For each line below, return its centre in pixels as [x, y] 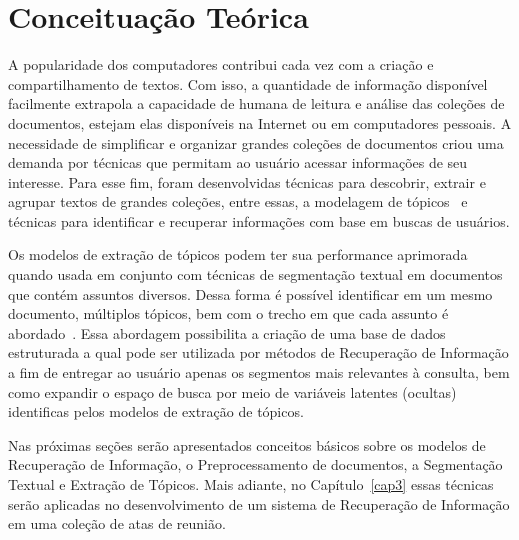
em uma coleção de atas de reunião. [117, 523]
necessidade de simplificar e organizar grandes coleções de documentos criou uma [256, 142]
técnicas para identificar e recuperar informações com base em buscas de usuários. [259, 220]
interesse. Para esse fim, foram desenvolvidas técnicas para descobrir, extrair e [247, 181]
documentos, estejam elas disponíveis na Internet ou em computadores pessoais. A [260, 122]
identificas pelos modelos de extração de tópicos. [156, 411]
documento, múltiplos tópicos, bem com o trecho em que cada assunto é [228, 313]
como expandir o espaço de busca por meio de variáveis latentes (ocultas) [232, 391]
